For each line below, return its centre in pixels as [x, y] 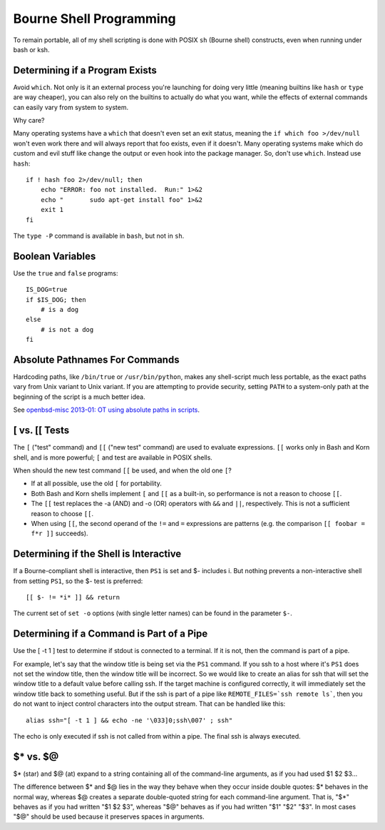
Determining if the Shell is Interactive [97, 554]
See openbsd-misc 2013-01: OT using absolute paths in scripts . [106, 410]
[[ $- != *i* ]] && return [73, 597]
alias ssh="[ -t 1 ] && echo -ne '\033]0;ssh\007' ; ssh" [129, 720]
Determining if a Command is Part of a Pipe [111, 634]
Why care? [29, 121]
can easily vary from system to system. [71, 107]
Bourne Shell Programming [94, 19]
